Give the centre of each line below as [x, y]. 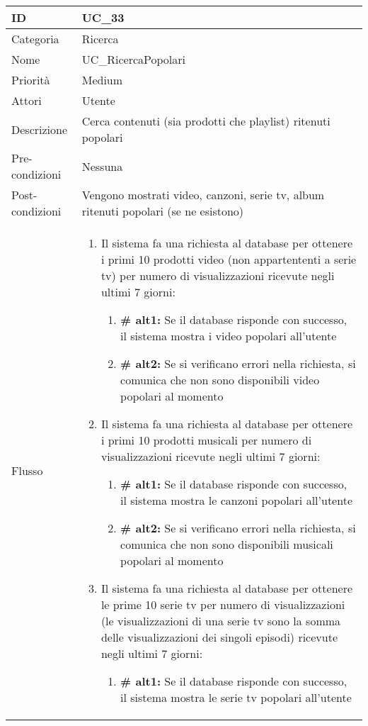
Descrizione [40, 129]
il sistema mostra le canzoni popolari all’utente [236, 500]
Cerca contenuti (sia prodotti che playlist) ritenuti [206, 121]
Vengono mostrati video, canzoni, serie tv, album [203, 195]
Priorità [31, 80]
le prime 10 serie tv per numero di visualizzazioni [223, 604]
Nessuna [102, 166]
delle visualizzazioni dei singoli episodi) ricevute [219, 637]
